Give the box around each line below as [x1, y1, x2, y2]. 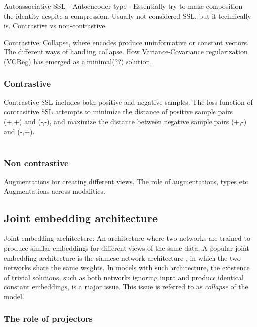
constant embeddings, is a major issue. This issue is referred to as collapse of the [4, 281, 248, 292]
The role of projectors [4, 312, 93, 325]
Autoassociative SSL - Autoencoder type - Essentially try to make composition [4, 1, 243, 11]
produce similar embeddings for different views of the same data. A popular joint [4, 242, 249, 253]
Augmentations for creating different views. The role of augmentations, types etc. [4, 176, 250, 186]
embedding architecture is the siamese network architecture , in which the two [4, 252, 241, 263]
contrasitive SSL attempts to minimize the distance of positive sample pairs [4, 106, 233, 117]
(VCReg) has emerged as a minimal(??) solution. [4, 56, 152, 66]
